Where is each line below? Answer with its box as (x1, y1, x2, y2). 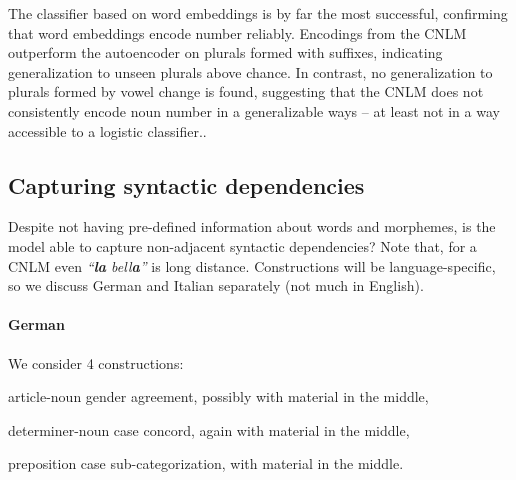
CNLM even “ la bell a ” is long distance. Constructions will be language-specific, (8, 255, 496, 276)
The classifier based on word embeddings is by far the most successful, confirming (8, 3, 508, 23)
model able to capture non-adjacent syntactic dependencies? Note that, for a (8, 235, 477, 256)
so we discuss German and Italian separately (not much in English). (8, 275, 424, 296)
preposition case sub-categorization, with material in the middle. (8, 453, 404, 474)
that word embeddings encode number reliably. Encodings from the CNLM (8, 22, 467, 43)
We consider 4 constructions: (8, 352, 184, 373)
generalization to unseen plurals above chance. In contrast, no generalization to (8, 61, 493, 82)
